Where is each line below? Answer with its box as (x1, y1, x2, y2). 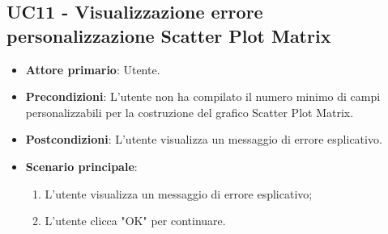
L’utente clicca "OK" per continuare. (45, 212, 226, 229)
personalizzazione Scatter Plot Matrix (6, 23, 331, 48)
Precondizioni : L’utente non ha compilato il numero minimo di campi (25, 88, 381, 105)
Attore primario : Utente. (25, 61, 160, 77)
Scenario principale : (25, 157, 138, 174)
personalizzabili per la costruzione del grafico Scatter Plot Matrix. (25, 103, 354, 120)
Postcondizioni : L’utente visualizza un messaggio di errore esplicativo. (25, 131, 382, 148)
